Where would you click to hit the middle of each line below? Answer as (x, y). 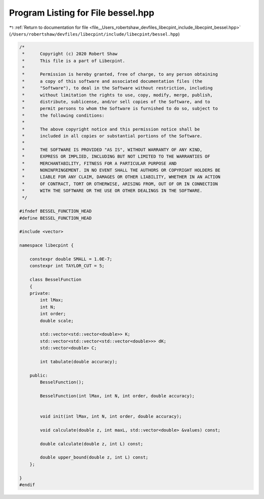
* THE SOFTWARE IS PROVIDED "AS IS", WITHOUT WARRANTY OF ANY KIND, (112, 150)
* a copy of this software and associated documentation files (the (112, 81)
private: (40, 293)
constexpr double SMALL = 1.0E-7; (71, 259)
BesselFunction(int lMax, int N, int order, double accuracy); (117, 396)
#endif (27, 485)
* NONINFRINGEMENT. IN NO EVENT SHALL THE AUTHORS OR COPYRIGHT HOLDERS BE (121, 170)
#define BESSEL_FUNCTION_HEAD (55, 218)
